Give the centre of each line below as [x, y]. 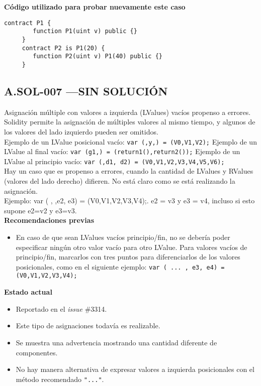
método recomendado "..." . [60, 379]
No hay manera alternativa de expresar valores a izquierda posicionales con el [135, 369]
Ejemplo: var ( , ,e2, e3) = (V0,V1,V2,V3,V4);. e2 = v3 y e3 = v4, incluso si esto [129, 201]
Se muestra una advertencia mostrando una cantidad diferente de [116, 342]
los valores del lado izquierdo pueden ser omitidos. [81, 131]
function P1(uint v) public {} [85, 31]
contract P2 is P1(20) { [63, 48]
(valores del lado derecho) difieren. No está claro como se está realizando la [120, 181]
